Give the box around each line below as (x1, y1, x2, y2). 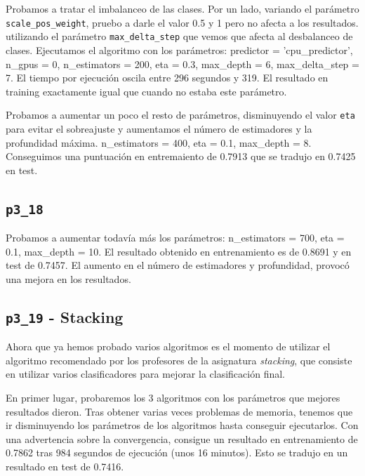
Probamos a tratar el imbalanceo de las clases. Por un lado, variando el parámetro (6, 1, 359, 15)
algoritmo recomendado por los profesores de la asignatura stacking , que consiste (6, 352, 352, 367)
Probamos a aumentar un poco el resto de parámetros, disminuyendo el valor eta (6, 107, 355, 122)
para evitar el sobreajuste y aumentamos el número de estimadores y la (6, 121, 312, 135)
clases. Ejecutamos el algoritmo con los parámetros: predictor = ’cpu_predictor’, (6, 42, 353, 57)
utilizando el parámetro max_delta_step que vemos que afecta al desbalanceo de (6, 29, 353, 44)
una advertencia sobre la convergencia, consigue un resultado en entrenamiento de (6, 431, 358, 446)
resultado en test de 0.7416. (6, 459, 124, 473)
